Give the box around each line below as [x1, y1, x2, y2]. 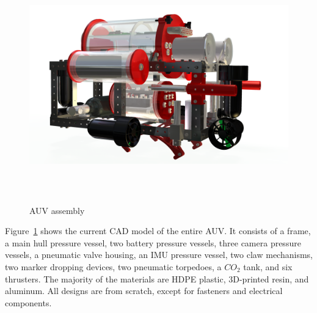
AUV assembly [29, 204, 85, 216]
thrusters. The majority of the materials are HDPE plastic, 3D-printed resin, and [5, 272, 309, 285]
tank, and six [243, 260, 293, 273]
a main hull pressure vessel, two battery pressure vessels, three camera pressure [5, 236, 301, 249]
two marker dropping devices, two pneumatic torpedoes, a [5, 260, 222, 273]
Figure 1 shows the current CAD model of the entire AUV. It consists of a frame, [5, 224, 311, 237]
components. [5, 296, 52, 309]
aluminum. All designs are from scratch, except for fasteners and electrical [5, 284, 283, 297]
